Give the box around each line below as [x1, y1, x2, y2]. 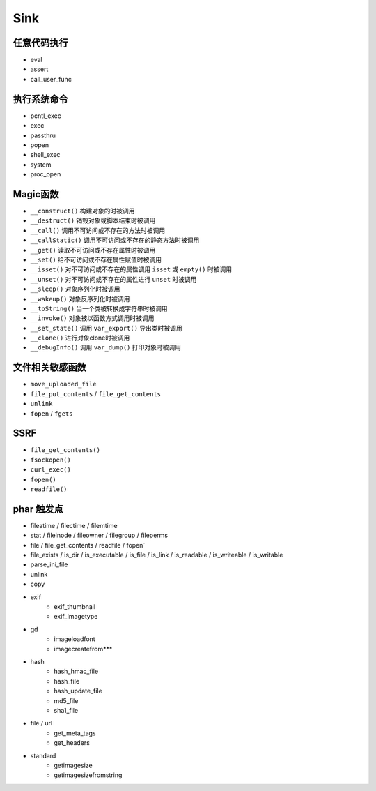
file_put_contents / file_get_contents [30, 389, 162, 398]
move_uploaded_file [30, 380, 97, 389]
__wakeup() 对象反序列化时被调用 [30, 294, 130, 303]
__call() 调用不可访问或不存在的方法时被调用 [30, 226, 166, 234]
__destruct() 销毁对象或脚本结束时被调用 [30, 216, 156, 225]
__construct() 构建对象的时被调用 [30, 206, 135, 215]
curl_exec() [30, 466, 71, 474]
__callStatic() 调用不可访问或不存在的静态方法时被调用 [30, 236, 200, 244]
